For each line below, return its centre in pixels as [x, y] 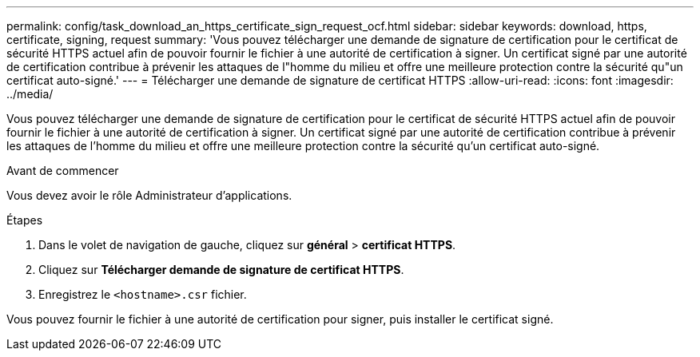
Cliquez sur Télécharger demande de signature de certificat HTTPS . [221, 270]
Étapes [25, 220]
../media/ [30, 94]
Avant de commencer [63, 171]
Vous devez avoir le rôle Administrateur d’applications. [149, 195]
